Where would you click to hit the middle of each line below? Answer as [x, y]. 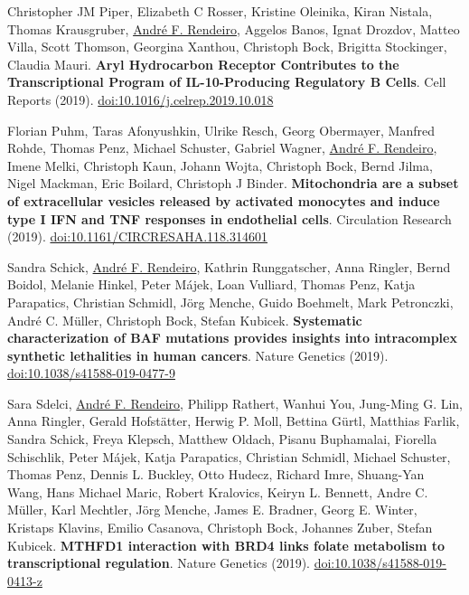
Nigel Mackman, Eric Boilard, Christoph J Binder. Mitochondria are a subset [233, 183]
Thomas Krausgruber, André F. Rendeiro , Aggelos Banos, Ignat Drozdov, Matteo [234, 28]
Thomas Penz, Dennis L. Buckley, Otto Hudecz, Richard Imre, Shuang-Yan [216, 474]
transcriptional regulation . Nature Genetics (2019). [159, 563]
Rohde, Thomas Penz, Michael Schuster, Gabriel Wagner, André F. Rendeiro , [222, 148]
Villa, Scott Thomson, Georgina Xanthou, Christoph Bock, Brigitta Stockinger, [227, 47]
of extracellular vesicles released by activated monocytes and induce [224, 200]
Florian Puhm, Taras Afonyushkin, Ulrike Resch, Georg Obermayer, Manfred [221, 130]
